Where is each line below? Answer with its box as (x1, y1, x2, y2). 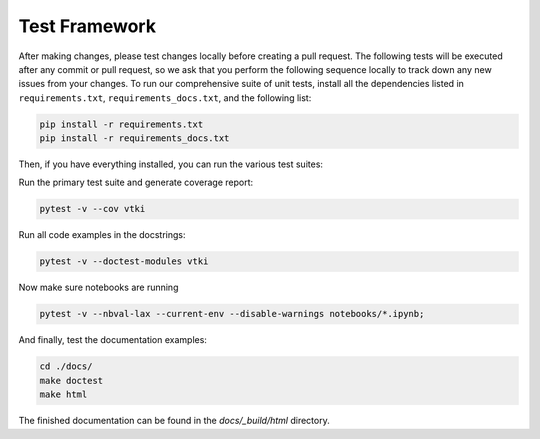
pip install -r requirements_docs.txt (39, 133, 230, 144)
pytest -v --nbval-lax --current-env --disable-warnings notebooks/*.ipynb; (39, 308, 425, 320)
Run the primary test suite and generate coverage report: (18, 176, 254, 189)
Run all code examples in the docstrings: (18, 229, 186, 241)
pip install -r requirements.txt (39, 118, 204, 130)
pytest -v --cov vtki (39, 203, 146, 215)
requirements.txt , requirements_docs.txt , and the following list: (18, 91, 312, 104)
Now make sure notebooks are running (18, 281, 179, 294)
